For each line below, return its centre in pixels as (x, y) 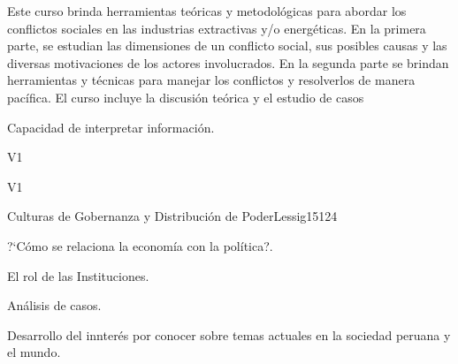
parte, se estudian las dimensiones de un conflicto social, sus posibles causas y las (227, 45)
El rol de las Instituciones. (78, 275)
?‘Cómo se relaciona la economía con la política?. (140, 245)
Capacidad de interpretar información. (111, 127)
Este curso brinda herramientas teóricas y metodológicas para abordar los (207, 11)
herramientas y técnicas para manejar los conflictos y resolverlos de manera (211, 80)
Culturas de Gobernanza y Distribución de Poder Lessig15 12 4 (172, 216)
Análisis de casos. (54, 305)
